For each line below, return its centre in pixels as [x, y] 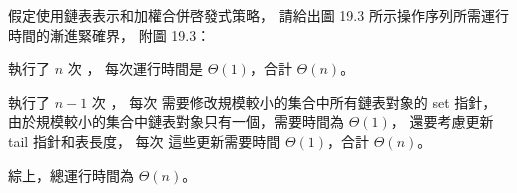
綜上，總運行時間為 [71, 174]
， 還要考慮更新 [442, 121]
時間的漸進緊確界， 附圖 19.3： [109, 34]
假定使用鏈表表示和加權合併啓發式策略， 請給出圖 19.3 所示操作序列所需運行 [258, 15]
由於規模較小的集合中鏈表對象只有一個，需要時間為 [176, 121]
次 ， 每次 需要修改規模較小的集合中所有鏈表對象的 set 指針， [294, 101]
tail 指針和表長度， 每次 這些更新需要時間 [144, 140]
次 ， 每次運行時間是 [135, 68]
